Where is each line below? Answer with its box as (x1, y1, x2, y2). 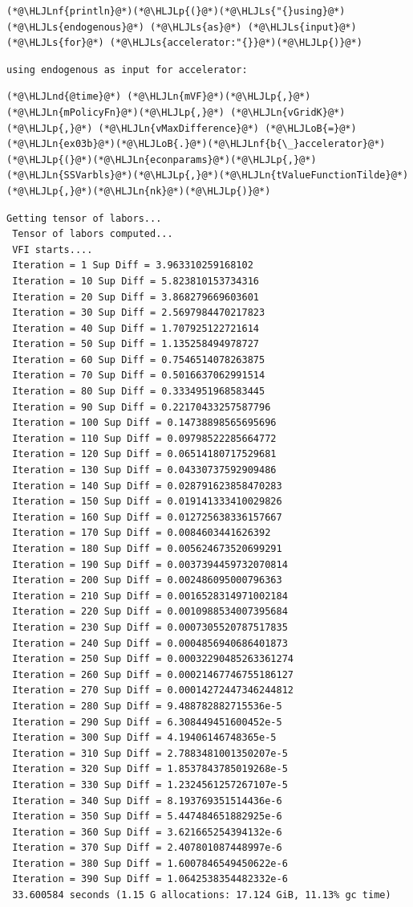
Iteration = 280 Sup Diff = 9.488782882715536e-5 (12, 700, 282, 712)
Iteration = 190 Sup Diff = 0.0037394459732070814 (12, 558, 288, 570)
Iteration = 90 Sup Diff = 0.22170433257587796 (12, 401, 271, 413)
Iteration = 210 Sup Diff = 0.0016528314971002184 (12, 590, 288, 602)
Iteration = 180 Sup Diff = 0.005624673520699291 (12, 543, 282, 554)
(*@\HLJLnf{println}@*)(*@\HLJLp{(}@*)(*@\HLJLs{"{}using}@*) (6, 6, 346, 17)
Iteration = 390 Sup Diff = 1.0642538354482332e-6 (12, 873, 288, 885)
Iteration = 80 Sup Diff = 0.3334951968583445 (12, 386, 265, 398)
